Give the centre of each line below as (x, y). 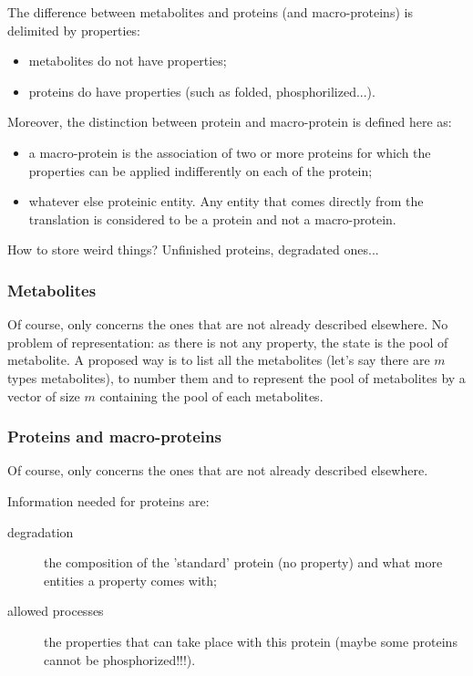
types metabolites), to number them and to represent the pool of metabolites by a (236, 377)
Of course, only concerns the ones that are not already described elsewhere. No (228, 324)
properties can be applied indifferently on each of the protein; (201, 170)
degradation (41, 531)
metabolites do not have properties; (128, 61)
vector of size (44, 395)
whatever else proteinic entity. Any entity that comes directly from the (226, 201)
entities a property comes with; (130, 580)
